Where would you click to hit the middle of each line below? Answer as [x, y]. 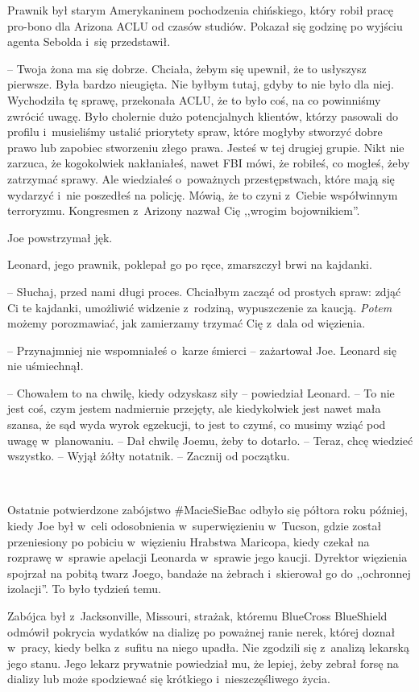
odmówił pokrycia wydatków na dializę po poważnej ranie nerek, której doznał [201, 631]
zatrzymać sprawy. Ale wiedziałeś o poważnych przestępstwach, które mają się [201, 178]
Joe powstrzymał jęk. [60, 237]
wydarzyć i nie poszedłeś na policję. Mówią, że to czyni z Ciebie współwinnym [203, 194]
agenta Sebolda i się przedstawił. [89, 41]
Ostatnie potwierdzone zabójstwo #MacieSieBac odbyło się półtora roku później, [207, 510]
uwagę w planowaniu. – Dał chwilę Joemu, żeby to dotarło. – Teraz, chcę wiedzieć [210, 440]
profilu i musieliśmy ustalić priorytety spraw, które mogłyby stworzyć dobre [195, 132]
